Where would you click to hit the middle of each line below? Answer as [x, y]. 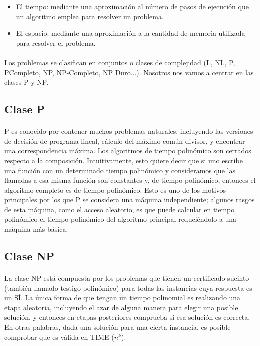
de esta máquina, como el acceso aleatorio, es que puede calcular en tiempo [119, 209]
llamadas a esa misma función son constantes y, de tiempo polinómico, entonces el [130, 180]
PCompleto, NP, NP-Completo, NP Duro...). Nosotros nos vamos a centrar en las [129, 72]
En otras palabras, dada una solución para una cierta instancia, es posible [117, 327]
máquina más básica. [36, 229]
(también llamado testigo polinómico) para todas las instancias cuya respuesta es [128, 288]
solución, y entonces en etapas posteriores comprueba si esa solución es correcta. [127, 317]
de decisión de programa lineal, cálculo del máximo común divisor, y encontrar [125, 140]
